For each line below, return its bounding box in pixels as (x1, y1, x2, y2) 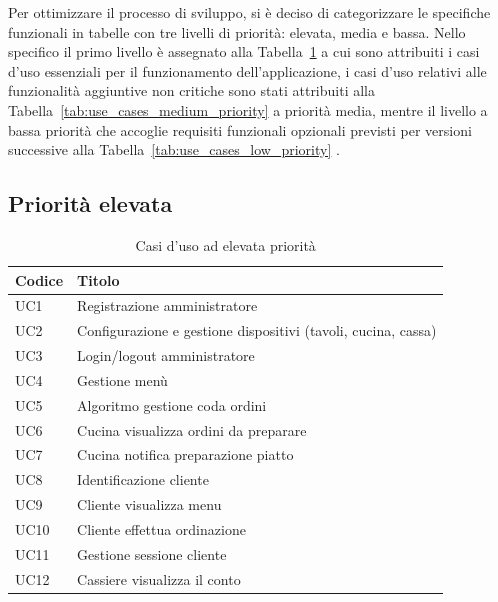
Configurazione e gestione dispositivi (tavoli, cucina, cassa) (77, 320, 437, 341)
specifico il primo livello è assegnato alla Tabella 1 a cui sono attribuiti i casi (8, 41, 480, 62)
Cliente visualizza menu (77, 494, 222, 515)
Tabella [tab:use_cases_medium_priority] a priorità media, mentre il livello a (8, 99, 488, 120)
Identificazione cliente (77, 469, 209, 490)
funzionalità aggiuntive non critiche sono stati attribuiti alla (8, 80, 376, 101)
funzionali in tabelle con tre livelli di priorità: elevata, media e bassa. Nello (8, 21, 466, 42)
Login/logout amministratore (77, 345, 255, 366)
